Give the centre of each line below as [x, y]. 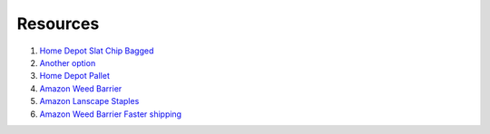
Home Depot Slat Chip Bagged [97, 51]
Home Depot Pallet [75, 76]
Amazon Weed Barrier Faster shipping [110, 114]
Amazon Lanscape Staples [89, 101]
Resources [58, 24]
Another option [68, 62]
